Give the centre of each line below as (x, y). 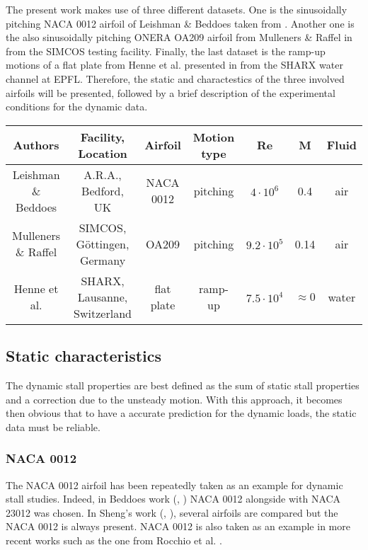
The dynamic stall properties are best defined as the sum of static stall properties (183, 385)
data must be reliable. (53, 426)
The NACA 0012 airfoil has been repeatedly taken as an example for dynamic (174, 485)
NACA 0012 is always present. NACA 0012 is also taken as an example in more (178, 526)
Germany (103, 260)
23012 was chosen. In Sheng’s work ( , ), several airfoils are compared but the (172, 512)
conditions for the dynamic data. (77, 107)
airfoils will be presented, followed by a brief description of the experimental (171, 92)
